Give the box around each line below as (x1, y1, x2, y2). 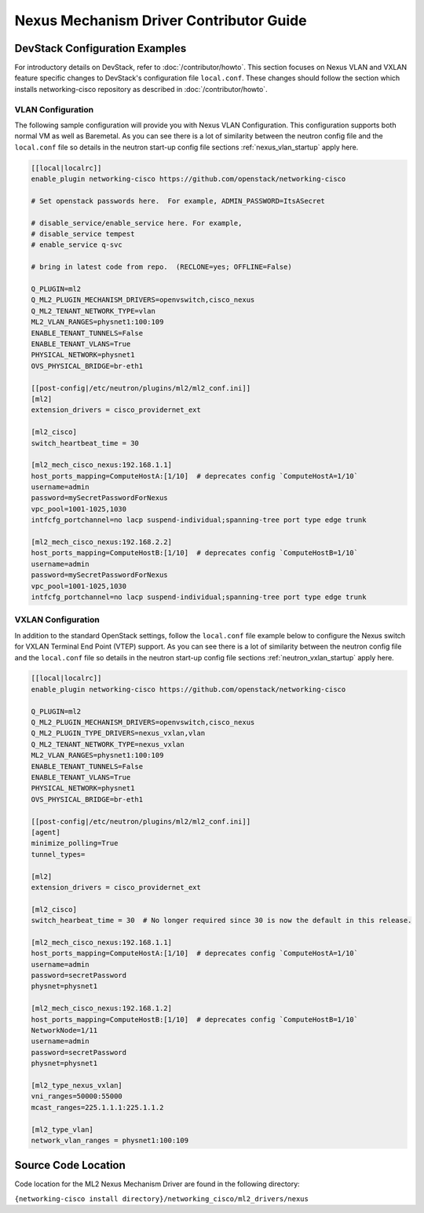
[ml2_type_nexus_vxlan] (31, 1081, 123, 1090)
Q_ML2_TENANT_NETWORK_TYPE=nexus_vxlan (31, 740, 185, 748)
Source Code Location (14, 1159, 126, 1172)
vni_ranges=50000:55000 (31, 1092, 123, 1101)
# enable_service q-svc (31, 241, 123, 249)
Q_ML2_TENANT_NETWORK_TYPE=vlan (31, 307, 156, 315)
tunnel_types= (31, 850, 86, 858)
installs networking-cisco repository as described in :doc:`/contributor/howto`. (14, 84, 268, 94)
